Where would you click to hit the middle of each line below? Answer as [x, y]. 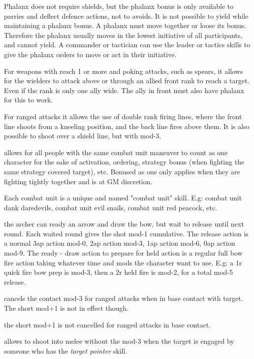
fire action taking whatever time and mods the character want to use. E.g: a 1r [123, 262]
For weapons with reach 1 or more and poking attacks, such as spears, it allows [124, 71]
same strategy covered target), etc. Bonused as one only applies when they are [122, 171]
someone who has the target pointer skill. [66, 350]
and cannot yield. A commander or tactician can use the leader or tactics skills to [127, 45]
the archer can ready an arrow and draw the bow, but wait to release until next [124, 224]
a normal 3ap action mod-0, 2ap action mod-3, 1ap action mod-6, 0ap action [120, 243]
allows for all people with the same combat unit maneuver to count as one [116, 152]
